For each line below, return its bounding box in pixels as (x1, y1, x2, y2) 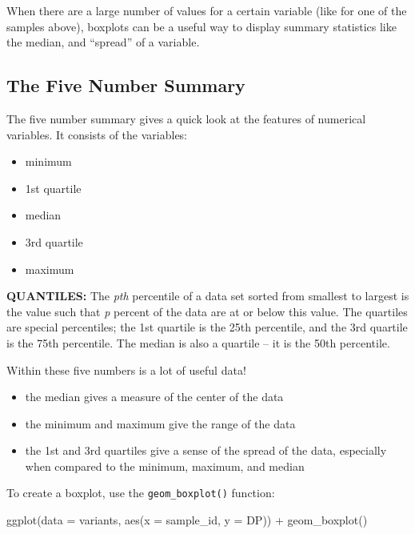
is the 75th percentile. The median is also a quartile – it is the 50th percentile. (6, 334, 390, 351)
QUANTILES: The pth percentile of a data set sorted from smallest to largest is (6, 287, 409, 304)
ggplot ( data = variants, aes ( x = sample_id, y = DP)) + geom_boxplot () (6, 512, 368, 528)
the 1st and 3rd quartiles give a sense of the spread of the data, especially (25, 442, 387, 459)
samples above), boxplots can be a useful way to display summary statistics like (6, 18, 397, 34)
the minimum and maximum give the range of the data (25, 415, 296, 432)
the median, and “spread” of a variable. (6, 34, 200, 50)
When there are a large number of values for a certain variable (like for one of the (6, 2, 407, 18)
